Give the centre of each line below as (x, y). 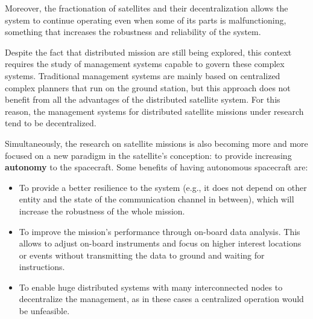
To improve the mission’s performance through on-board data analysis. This (160, 231)
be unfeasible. (44, 311)
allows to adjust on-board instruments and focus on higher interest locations (160, 243)
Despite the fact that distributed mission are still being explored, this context (148, 52)
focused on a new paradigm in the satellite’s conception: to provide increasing (148, 155)
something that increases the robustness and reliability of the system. (133, 32)
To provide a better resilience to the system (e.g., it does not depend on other (163, 187)
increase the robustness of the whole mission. (102, 211)
